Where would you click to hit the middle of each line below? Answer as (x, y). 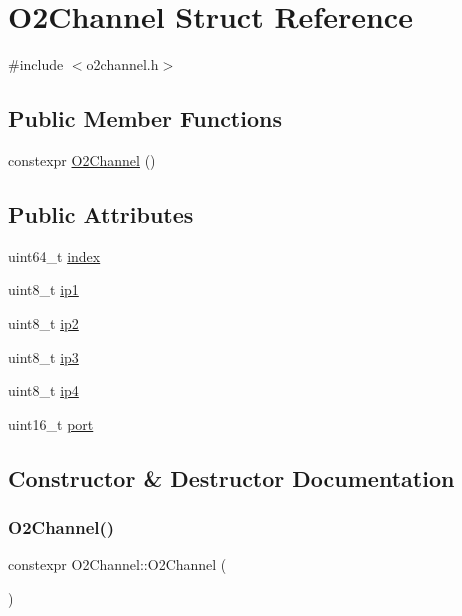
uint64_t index (54, 255)
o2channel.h (122, 64)
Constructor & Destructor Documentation (231, 477)
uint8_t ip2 (43, 322)
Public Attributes (101, 213)
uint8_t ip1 (43, 289)
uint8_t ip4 (43, 390)
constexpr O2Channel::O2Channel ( (117, 564)
